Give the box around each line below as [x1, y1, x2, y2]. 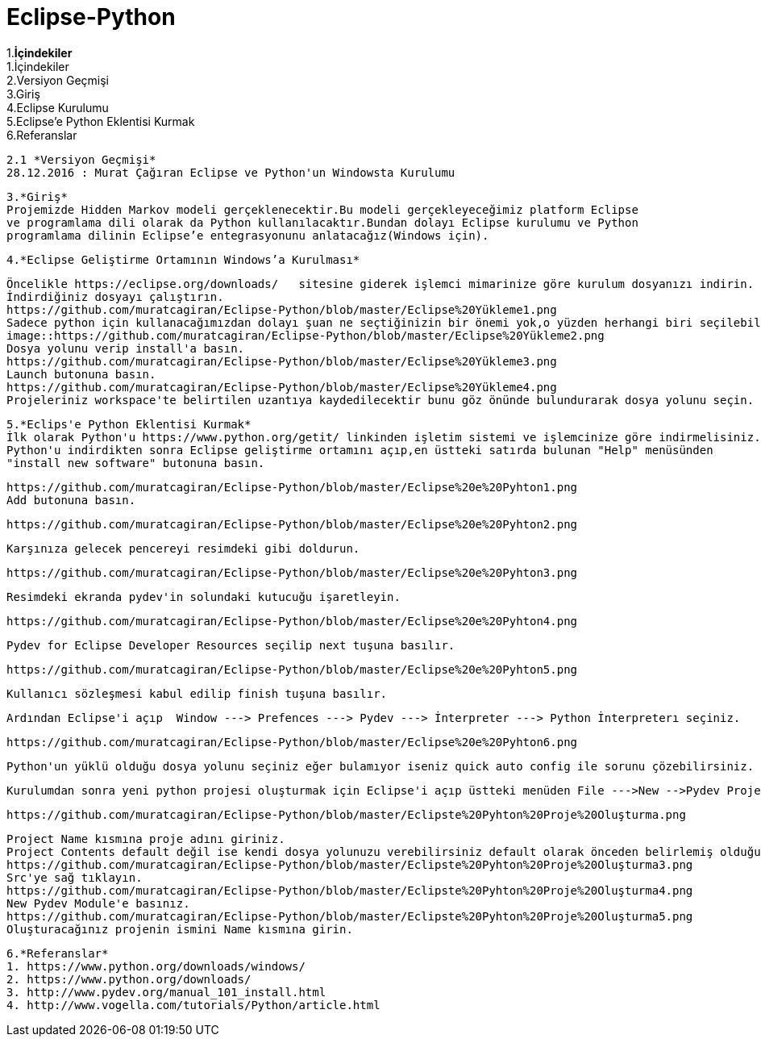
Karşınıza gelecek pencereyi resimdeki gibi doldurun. [6, 541, 360, 555]
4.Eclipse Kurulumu [6, 100, 109, 115]
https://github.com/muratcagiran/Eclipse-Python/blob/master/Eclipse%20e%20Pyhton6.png [6, 735, 578, 749]
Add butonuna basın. [6, 493, 136, 507]
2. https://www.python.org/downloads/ [6, 972, 252, 986]
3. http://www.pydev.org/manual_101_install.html [6, 985, 326, 999]
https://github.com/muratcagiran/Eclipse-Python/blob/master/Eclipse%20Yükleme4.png [6, 380, 557, 394]
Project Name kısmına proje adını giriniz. [6, 832, 285, 845]
